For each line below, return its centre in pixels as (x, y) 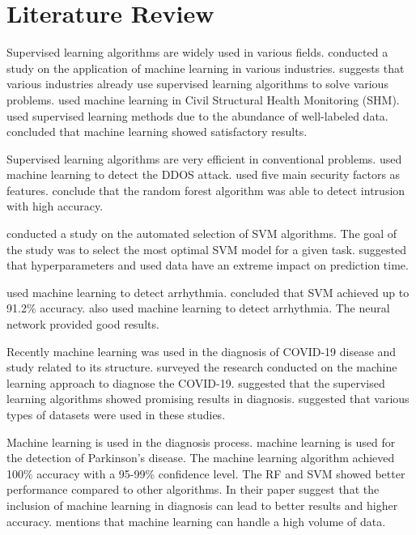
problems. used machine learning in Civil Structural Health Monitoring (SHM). (203, 99)
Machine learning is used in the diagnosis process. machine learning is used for (201, 442)
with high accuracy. (55, 206)
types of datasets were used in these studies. (116, 414)
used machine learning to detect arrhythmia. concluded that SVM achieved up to (208, 292)
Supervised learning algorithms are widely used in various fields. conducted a (197, 52)
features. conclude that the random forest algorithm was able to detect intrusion (206, 190)
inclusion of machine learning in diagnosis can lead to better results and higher (202, 505)
